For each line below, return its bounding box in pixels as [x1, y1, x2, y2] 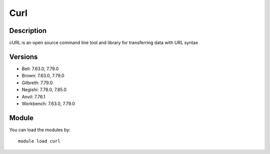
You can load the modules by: [9, 127, 71, 133]
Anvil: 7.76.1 [21, 94, 45, 100]
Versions [9, 52, 38, 61]
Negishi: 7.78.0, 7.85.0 [21, 87, 67, 93]
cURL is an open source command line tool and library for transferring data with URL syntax [9, 40, 198, 46]
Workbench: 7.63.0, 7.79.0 [21, 100, 75, 107]
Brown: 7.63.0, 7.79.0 [21, 73, 64, 79]
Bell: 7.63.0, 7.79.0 [21, 65, 59, 72]
